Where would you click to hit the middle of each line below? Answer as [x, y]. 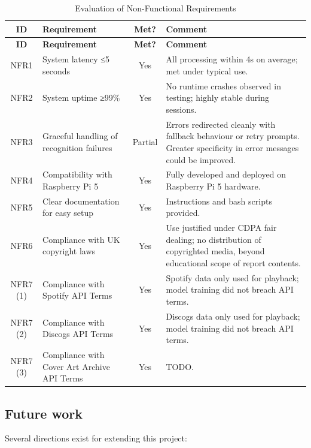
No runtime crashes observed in [223, 85]
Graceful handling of [80, 136]
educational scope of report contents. [233, 263]
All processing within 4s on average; [232, 59]
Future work [44, 413]
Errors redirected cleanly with [221, 124]
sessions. [181, 109]
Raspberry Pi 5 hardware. [213, 186]
